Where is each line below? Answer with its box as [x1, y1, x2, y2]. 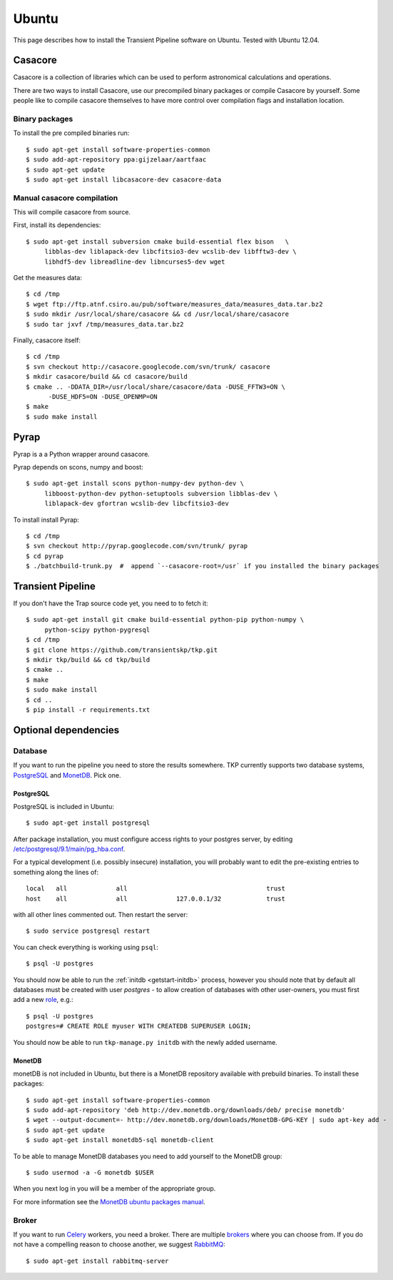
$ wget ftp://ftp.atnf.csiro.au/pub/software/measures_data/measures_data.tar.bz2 [26, 300, 323, 308]
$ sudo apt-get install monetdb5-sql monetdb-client [26, 1136, 214, 1144]
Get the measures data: [13, 274, 82, 282]
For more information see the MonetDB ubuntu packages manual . [13, 1197, 206, 1206]
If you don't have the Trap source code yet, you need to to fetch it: [13, 599, 208, 607]
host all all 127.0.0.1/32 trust [26, 894, 285, 903]
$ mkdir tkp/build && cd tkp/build [26, 656, 150, 664]
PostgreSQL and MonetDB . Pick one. [13, 770, 121, 779]
